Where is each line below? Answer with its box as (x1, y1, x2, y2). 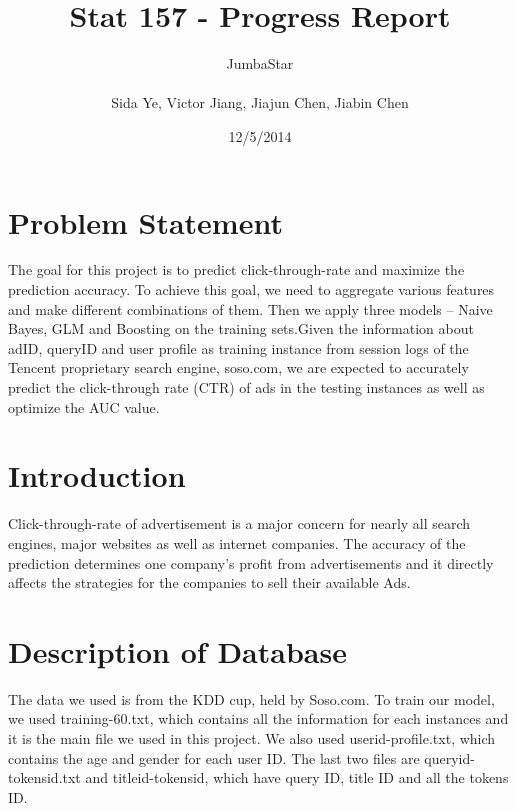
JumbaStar (226, 53, 294, 74)
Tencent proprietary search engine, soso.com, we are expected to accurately (8, 357, 469, 378)
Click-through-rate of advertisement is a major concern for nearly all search (8, 513, 471, 534)
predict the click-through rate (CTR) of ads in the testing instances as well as (8, 377, 485, 397)
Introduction (8, 455, 186, 496)
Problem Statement (8, 201, 283, 242)
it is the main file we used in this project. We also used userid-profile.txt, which (8, 728, 496, 748)
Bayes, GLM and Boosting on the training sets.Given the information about (8, 318, 474, 339)
